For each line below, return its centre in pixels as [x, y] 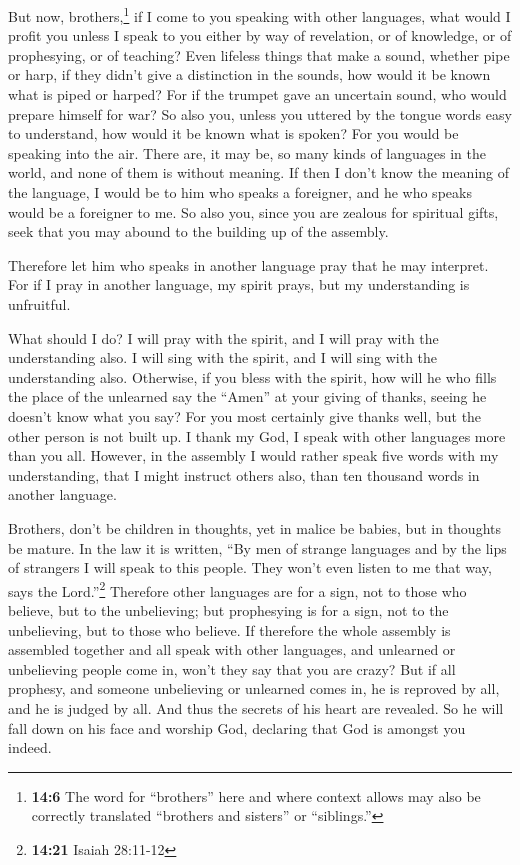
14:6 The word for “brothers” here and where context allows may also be [256, 795]
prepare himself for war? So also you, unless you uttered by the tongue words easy [260, 113]
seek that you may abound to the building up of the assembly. [198, 231]
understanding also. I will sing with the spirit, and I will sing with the [223, 357]
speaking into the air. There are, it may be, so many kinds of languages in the [247, 152]
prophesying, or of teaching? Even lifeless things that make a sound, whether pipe [259, 54]
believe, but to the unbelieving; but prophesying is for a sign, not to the [228, 609]
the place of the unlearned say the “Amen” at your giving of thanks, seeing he [247, 396]
